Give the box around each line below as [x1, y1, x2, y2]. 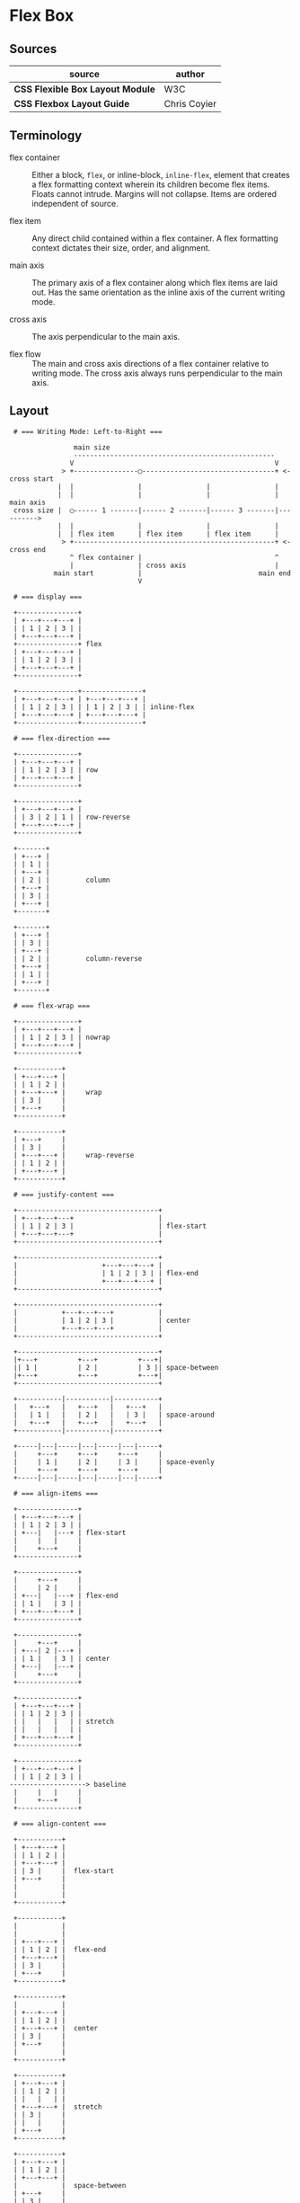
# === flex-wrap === [13, 1001, 91, 1010]
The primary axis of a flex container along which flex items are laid [31, 277, 278, 288]
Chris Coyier [163, 98, 217, 110]
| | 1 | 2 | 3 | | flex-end [13, 1268, 199, 1277]
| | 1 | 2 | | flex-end [13, 1945, 106, 1954]
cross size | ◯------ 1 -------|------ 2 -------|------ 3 [13, 505, 243, 515]
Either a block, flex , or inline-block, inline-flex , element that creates [31, 169, 290, 180]
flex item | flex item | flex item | [77, 529, 279, 538]
